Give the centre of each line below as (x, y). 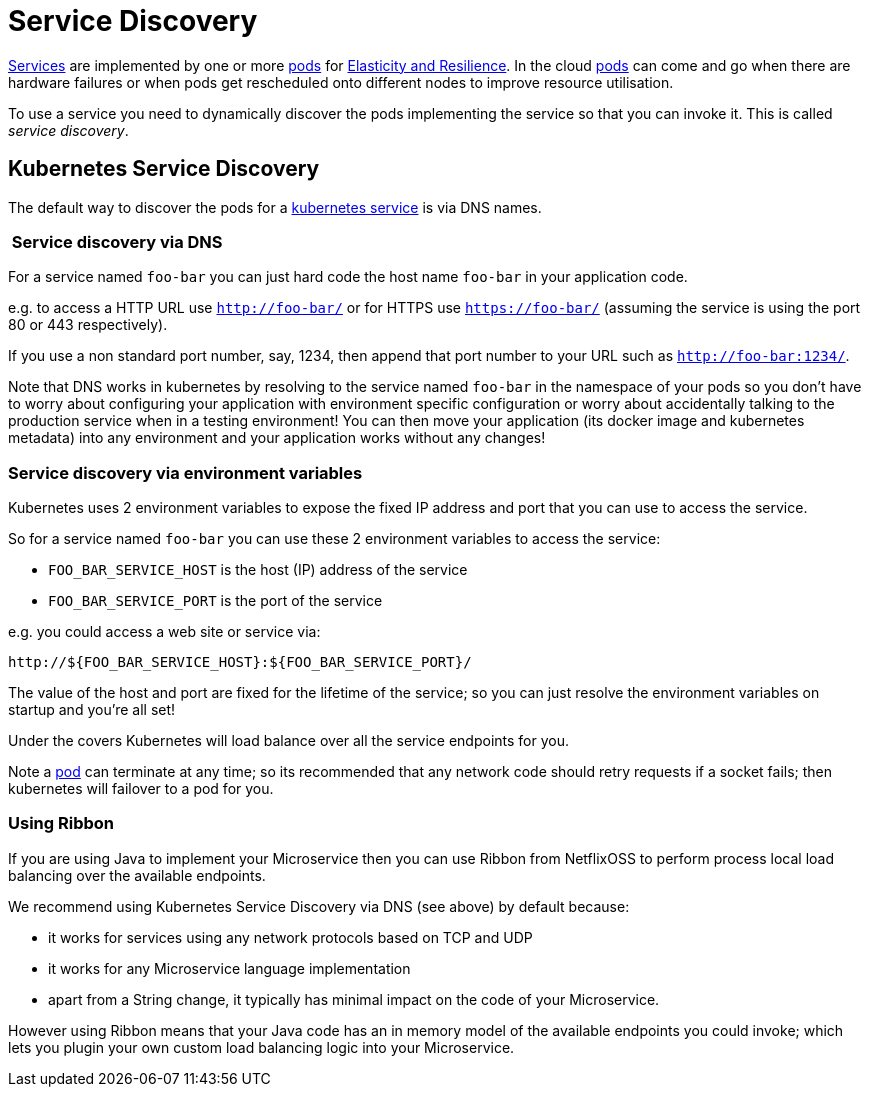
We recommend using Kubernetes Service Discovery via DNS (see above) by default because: (319, 906)
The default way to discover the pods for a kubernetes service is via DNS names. (275, 207)
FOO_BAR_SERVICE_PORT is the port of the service (215, 601)
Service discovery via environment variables (185, 472)
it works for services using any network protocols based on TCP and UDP (290, 937)
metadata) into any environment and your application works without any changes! (277, 438)
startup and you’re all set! (92, 710)
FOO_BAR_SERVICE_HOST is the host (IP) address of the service (258, 570)
